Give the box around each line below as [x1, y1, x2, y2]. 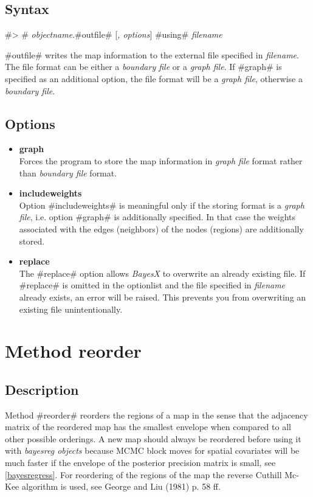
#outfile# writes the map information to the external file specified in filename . [5, 48, 299, 61]
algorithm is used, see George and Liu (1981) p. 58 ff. [21, 480, 221, 493]
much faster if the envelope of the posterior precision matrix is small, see [5, 456, 276, 469]
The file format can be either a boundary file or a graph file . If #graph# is [5, 60, 282, 73]
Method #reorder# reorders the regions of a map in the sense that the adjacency [5, 408, 308, 421]
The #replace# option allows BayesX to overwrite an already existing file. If [19, 266, 306, 279]
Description [5, 380, 79, 398]
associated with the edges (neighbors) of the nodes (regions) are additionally [19, 222, 304, 235]
